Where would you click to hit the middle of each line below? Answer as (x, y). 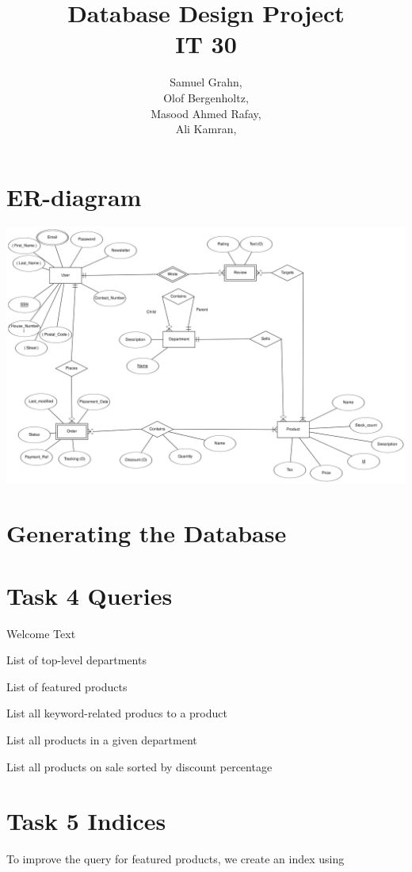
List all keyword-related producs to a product (117, 713)
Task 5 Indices (86, 821)
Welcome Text (41, 633)
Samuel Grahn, (206, 82)
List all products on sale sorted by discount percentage (139, 766)
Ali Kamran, (206, 129)
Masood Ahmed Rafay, (206, 113)
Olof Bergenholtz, (206, 97)
